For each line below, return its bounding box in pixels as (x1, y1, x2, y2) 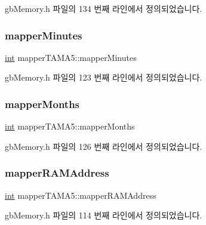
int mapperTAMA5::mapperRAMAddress (5, 189, 156, 201)
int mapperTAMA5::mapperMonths (5, 120, 135, 132)
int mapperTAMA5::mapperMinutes (5, 51, 137, 63)
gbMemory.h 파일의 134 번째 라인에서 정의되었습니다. (5, 2, 202, 14)
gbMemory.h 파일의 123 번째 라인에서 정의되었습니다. (5, 71, 202, 84)
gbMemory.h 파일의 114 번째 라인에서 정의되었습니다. (5, 209, 202, 221)
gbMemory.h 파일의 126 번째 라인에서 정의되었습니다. (5, 140, 202, 152)
